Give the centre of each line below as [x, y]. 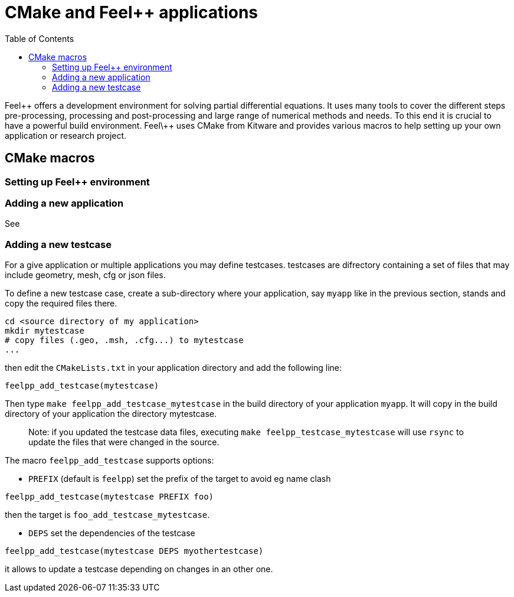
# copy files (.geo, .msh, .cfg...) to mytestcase [124, 340]
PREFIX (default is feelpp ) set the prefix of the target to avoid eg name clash [180, 479]
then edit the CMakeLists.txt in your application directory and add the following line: [173, 368]
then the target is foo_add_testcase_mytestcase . [107, 515]
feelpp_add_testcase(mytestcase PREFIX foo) [109, 497]
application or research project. [66, 135]
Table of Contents [40, 38]
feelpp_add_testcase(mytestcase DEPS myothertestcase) [134, 551]
